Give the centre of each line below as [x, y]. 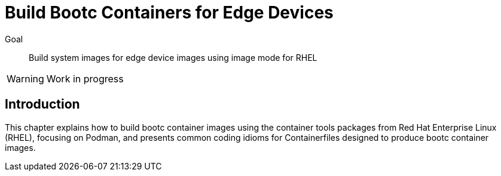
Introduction [42, 104]
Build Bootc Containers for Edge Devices [169, 13]
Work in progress [85, 78]
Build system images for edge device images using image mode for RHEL [173, 57]
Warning [25, 78]
